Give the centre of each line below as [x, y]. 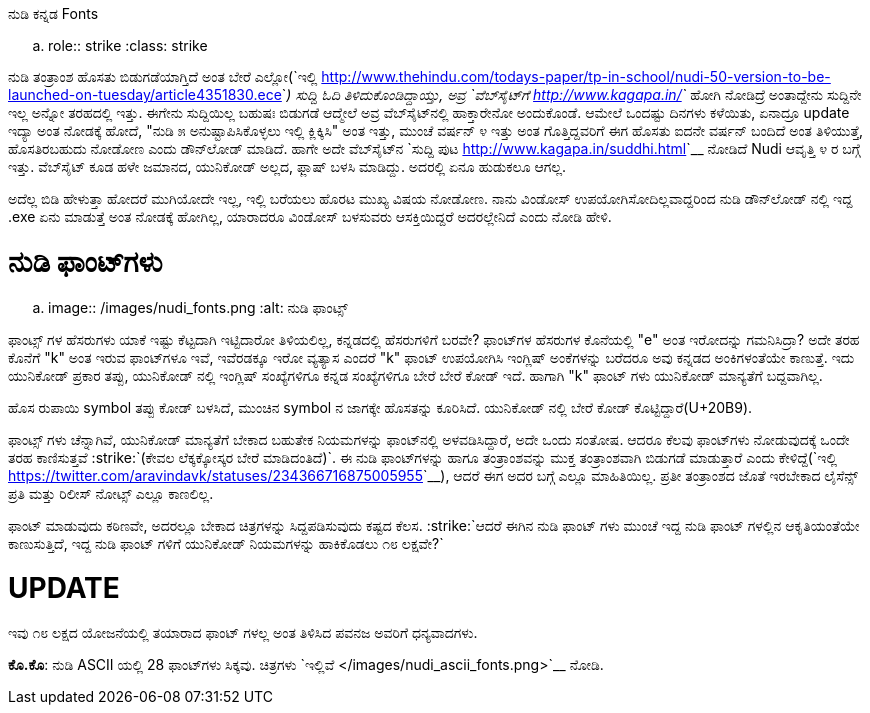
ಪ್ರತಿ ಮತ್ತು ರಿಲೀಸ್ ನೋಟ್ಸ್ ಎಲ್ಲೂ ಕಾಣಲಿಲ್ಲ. [111, 493]
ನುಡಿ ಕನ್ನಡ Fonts [53, 13]
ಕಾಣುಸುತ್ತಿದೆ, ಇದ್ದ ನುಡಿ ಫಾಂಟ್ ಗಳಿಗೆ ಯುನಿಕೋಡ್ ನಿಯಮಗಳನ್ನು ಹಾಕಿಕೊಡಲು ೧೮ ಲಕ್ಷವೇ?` [226, 543]
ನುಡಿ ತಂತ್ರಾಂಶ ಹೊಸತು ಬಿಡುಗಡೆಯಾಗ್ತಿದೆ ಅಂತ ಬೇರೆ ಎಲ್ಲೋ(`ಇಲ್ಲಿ [163, 76]
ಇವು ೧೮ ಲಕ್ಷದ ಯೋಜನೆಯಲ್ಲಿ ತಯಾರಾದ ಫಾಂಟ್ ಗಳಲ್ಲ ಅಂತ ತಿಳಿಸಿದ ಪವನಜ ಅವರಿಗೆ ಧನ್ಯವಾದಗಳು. [243, 632]
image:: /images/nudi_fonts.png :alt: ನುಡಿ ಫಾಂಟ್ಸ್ [198, 307]
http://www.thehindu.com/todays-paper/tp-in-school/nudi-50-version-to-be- [576, 76]
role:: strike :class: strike [128, 45]
